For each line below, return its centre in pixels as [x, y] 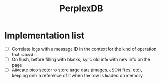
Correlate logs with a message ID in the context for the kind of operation [84, 49]
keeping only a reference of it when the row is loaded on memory [77, 76]
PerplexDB [81, 8]
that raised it [24, 54]
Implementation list [45, 35]
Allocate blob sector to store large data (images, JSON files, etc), [77, 70]
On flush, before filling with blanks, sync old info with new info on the [81, 59]
